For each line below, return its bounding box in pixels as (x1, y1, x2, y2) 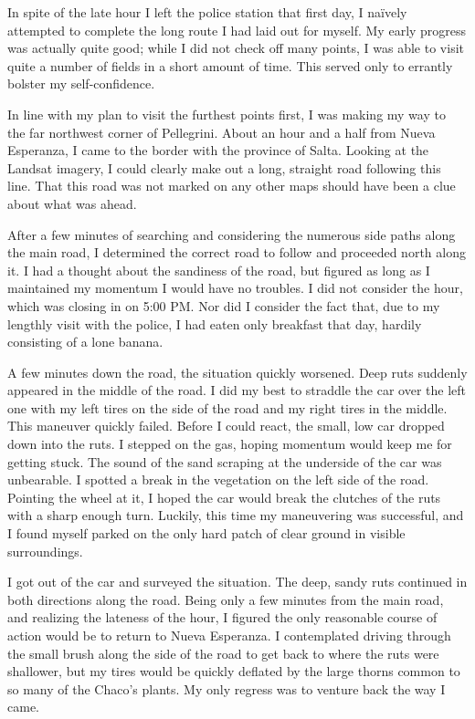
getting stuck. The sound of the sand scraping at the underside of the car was (7, 452, 442, 471)
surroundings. (7, 541, 83, 560)
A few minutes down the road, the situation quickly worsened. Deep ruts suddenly (7, 362, 468, 381)
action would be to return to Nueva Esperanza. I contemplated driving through (7, 626, 451, 644)
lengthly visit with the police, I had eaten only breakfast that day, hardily (7, 314, 422, 333)
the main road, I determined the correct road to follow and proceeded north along (7, 243, 466, 262)
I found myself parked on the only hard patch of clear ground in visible (7, 524, 406, 543)
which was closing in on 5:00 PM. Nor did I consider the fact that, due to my (7, 296, 440, 315)
